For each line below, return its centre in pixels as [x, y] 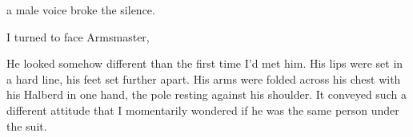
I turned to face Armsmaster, [78, 36]
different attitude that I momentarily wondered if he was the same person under [203, 110]
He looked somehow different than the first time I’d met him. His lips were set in [205, 63]
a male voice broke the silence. [81, 10]
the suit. [27, 125]
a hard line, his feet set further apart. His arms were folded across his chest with [204, 78]
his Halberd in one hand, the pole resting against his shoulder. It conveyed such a [206, 94]
